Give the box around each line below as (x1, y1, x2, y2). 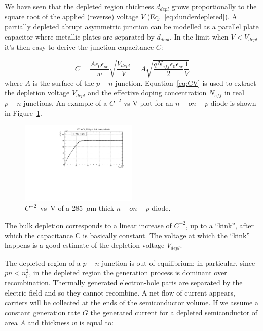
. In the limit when (170, 31, 229, 42)
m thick (90, 203, 115, 213)
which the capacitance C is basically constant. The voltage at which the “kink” (5, 230, 250, 240)
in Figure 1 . (5, 107, 42, 118)
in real (224, 87, 244, 98)
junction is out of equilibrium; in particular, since (101, 257, 255, 268)
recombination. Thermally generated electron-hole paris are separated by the (5, 277, 243, 288)
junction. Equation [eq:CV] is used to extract (115, 77, 256, 88)
